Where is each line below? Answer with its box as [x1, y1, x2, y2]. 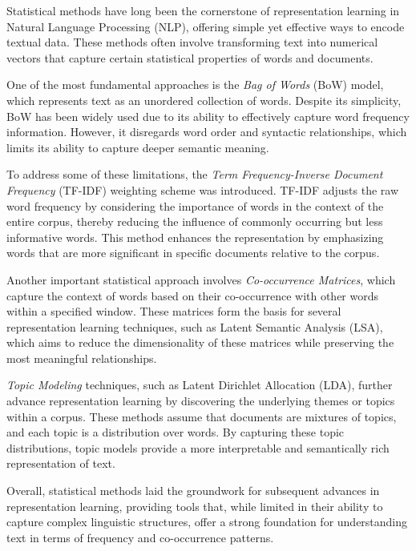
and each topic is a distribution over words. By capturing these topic [6, 424, 345, 440]
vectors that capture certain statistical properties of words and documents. [6, 49, 374, 66]
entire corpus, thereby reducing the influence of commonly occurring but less [6, 213, 383, 230]
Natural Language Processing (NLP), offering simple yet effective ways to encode [6, 18, 405, 34]
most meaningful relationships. [6, 349, 157, 366]
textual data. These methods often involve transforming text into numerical [6, 34, 378, 50]
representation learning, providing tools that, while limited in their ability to [6, 497, 383, 514]
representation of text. [6, 455, 115, 472]
